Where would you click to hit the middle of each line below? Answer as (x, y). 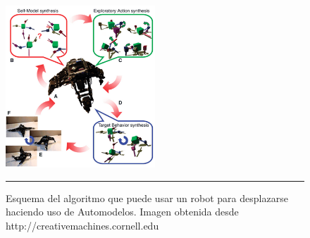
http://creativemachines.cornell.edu (82, 225)
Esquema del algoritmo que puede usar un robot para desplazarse (147, 198)
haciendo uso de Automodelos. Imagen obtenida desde (122, 212)
